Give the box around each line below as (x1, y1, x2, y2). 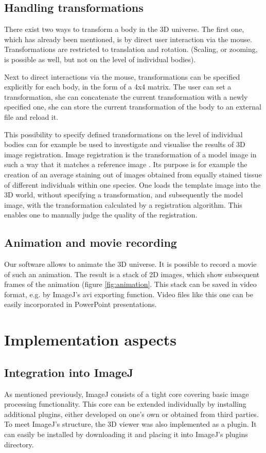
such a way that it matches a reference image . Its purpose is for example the (4, 159, 247, 170)
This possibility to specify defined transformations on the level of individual (4, 129, 243, 139)
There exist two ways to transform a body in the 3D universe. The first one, (4, 24, 244, 34)
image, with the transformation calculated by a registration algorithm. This (4, 199, 242, 210)
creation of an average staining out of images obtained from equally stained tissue (4, 169, 262, 179)
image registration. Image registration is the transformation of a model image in (4, 149, 257, 159)
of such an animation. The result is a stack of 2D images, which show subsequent (4, 268, 260, 279)
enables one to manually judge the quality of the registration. (4, 209, 198, 220)
